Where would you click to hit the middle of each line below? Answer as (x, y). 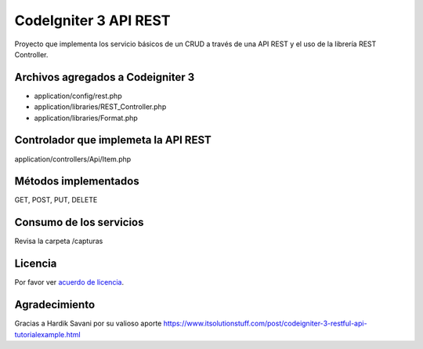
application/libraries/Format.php (86, 118)
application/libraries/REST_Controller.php (100, 107)
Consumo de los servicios (79, 222)
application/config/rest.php (78, 96)
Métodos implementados (77, 182)
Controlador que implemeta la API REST (113, 140)
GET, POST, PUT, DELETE (56, 200)
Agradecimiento (55, 305)
